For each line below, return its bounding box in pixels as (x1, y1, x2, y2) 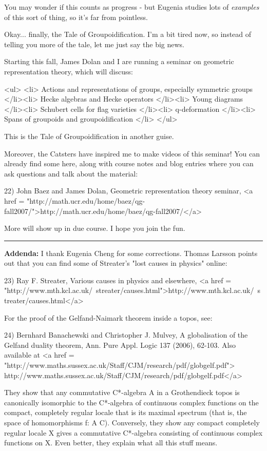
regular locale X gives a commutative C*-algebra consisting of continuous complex (4, 427, 263, 438)
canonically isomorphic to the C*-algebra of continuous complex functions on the (4, 397, 259, 407)
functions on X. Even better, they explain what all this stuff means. (4, 437, 218, 448)
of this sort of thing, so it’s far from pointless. (4, 11, 148, 22)
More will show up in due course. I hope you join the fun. (4, 223, 185, 233)
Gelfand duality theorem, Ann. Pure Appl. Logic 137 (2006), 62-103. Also (4, 339, 236, 350)
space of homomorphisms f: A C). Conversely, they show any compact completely (4, 417, 260, 427)
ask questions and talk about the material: (4, 168, 138, 179)
